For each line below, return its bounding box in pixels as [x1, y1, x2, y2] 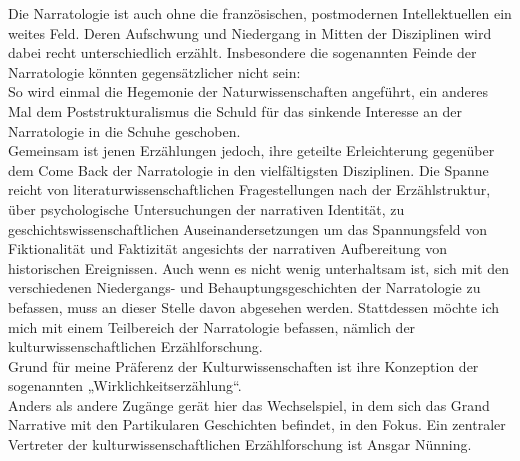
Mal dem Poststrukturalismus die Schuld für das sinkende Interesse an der [8, 100, 463, 121]
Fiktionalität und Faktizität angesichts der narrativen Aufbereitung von [8, 238, 448, 259]
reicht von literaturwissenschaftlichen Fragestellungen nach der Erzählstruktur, [8, 179, 491, 200]
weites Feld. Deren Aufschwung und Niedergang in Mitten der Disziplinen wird [8, 22, 492, 43]
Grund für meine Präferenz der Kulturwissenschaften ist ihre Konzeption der [8, 355, 479, 376]
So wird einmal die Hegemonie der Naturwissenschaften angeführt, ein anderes [8, 81, 489, 102]
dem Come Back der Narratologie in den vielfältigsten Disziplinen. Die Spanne [8, 159, 489, 180]
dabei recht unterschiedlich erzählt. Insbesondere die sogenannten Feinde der [8, 42, 477, 63]
